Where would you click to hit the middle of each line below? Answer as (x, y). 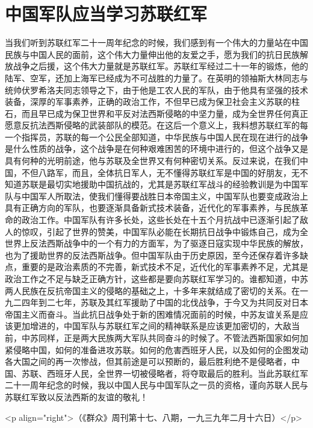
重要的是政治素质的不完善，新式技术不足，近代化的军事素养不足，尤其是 (165, 267)
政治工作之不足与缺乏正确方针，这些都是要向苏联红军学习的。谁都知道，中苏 (156, 279)
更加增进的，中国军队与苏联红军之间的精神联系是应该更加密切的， (144, 326)
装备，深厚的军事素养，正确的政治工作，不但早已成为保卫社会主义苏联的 (148, 102)
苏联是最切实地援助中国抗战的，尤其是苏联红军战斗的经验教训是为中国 (160, 184)
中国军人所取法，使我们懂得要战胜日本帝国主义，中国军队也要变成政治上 (165, 196)
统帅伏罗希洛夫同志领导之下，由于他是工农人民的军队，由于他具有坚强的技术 (156, 90)
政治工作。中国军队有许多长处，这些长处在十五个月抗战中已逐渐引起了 (160, 220)
